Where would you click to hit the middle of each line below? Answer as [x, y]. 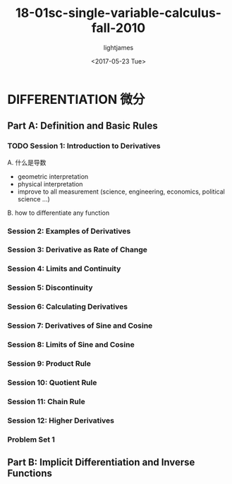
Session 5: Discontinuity [50, 288]
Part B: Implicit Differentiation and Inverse [101, 462]
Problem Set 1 [31, 439]
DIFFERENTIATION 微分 [76, 99]
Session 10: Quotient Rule [52, 382]
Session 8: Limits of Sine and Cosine [71, 345]
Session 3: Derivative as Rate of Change [78, 250]
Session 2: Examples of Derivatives [69, 231]
